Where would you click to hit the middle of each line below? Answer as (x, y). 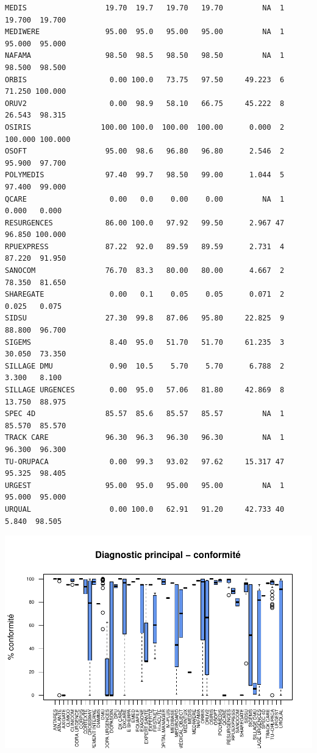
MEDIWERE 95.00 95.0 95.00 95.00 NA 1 (145, 32)
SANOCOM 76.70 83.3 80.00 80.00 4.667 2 (145, 271)
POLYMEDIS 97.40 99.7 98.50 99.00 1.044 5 (145, 175)
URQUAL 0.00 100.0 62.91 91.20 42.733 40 (145, 509)
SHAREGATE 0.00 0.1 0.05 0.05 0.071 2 (145, 295)
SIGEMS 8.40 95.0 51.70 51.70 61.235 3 (145, 342)
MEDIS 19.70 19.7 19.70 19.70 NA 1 (145, 8)
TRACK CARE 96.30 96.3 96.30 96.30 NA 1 (145, 438)
